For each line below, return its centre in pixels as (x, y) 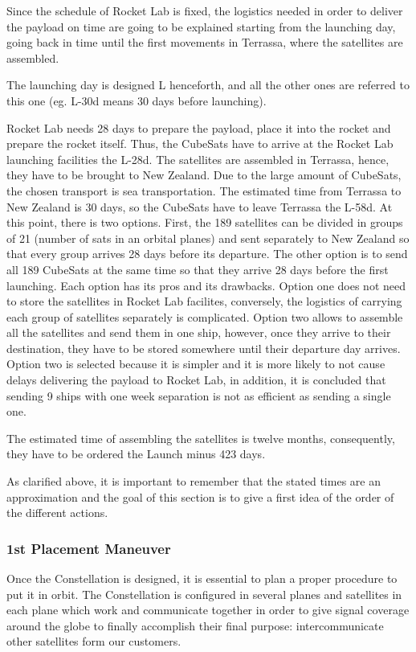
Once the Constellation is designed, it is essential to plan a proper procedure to (202, 578)
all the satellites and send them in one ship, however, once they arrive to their (199, 332)
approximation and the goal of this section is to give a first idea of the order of (200, 496)
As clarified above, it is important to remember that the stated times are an (194, 481)
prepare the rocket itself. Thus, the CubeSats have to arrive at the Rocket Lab (200, 144)
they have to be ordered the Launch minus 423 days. (136, 454)
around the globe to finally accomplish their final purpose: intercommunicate (195, 625)
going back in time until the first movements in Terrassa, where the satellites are (205, 42)
